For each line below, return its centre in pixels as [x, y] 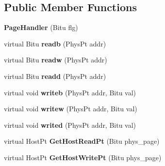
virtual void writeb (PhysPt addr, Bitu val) [70, 92]
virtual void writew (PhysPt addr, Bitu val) [71, 109]
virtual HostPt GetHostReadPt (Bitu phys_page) [82, 141]
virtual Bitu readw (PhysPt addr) [56, 60]
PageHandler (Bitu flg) [41, 27]
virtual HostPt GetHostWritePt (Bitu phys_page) [83, 157]
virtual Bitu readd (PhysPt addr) [55, 76]
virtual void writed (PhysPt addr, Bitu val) [70, 125]
